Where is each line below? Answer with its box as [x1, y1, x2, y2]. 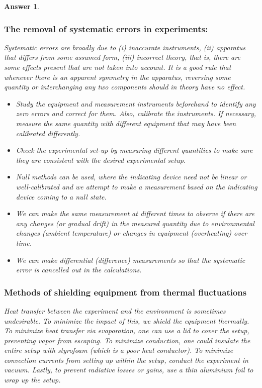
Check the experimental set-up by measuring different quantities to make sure [16, 145, 253, 155]
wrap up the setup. [4, 374, 61, 385]
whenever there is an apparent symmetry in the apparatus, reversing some [4, 71, 231, 82]
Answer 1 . [4, 1, 39, 11]
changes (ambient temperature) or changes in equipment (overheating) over [16, 228, 247, 238]
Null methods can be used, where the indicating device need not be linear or [16, 171, 247, 182]
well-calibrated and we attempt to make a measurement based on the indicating [16, 181, 257, 191]
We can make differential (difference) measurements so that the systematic [16, 254, 245, 265]
